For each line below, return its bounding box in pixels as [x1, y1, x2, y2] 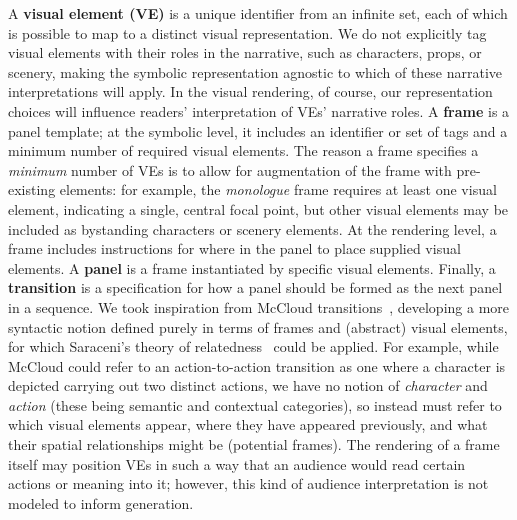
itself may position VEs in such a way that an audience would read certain [8, 453, 466, 474]
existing [8, 179, 56, 200]
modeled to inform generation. [8, 492, 194, 513]
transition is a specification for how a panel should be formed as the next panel [8, 277, 503, 298]
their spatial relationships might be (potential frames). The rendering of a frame [8, 434, 500, 455]
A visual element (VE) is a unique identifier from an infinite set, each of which [8, 3, 508, 23]
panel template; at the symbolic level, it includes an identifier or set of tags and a [8, 120, 508, 141]
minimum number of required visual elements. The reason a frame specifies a [8, 140, 479, 161]
